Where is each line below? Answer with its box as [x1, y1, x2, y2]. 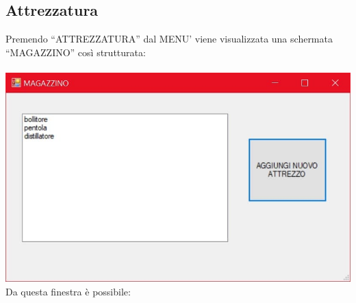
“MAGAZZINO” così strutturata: [5, 45, 146, 59]
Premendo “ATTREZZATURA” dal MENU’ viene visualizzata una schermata [5, 32, 333, 46]
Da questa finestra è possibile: [5, 284, 131, 298]
